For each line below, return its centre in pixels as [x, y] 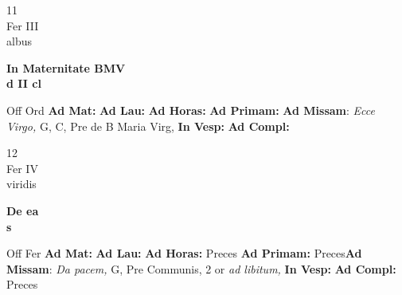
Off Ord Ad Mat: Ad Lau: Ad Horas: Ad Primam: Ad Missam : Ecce [191, 110]
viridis [21, 184]
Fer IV [22, 168]
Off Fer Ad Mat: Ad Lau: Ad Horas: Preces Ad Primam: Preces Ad [184, 253]
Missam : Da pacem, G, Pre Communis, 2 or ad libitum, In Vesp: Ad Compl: [201, 268]
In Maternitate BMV [66, 67]
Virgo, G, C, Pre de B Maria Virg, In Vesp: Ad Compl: [148, 126]
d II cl [24, 83]
